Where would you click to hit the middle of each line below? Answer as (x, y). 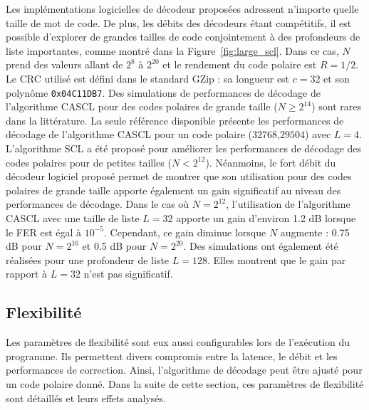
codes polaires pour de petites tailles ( (89, 162)
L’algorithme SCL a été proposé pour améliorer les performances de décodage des (184, 148)
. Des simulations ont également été (261, 246)
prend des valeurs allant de (64, 64)
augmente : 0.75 (315, 232)
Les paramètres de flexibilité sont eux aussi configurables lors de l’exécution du (178, 342)
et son (337, 78)
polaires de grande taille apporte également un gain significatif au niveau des (173, 190)
